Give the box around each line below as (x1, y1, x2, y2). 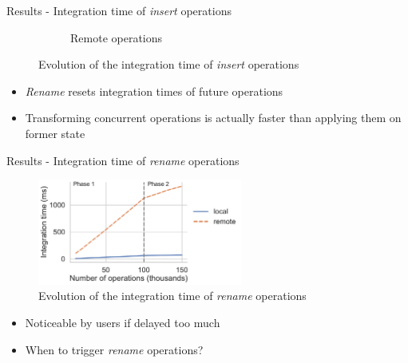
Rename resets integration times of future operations (25, 82, 283, 99)
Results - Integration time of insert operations (6, 2, 232, 18)
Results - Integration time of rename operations (6, 152, 240, 168)
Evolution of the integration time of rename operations (38, 287, 307, 304)
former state (25, 124, 85, 141)
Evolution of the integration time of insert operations (38, 56, 299, 73)
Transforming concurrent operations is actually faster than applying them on (25, 109, 402, 126)
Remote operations (70, 29, 163, 45)
